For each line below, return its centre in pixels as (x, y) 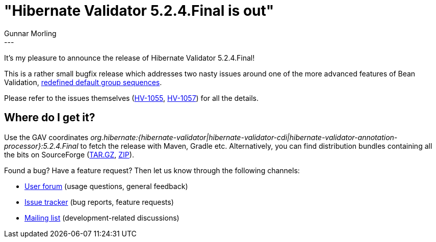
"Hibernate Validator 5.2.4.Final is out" (139, 11)
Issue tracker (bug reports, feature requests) (99, 202)
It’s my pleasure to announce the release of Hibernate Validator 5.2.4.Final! (130, 58)
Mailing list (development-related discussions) (102, 218)
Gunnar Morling (30, 33)
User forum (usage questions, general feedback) (106, 186)
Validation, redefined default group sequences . (83, 82)
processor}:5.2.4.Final (41, 146)
